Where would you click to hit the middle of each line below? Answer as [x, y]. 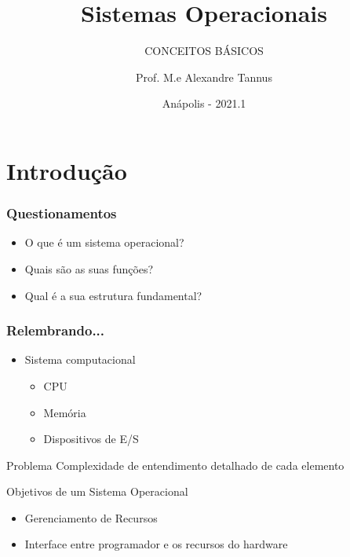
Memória [65, 412]
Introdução [67, 170]
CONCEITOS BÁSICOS [204, 51]
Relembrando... [56, 330]
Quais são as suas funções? [89, 268]
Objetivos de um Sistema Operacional [97, 491]
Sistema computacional [80, 359]
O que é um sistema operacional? [104, 242]
